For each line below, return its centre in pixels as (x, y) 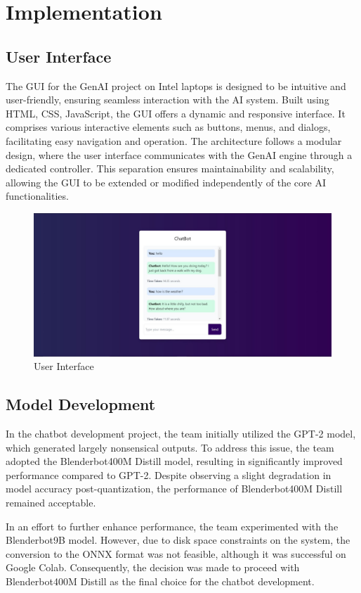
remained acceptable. (51, 502)
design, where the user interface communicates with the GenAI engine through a (179, 154)
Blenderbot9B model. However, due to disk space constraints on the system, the (178, 540)
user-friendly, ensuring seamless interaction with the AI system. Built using (168, 100)
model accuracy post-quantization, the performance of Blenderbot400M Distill (174, 489)
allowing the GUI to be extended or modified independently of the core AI (166, 182)
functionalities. (37, 196)
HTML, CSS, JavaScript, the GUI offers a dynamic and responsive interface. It (176, 113)
